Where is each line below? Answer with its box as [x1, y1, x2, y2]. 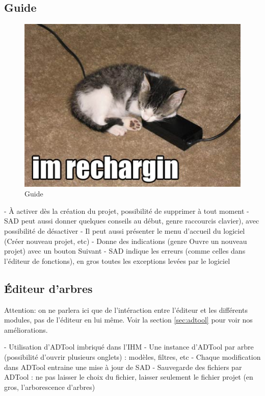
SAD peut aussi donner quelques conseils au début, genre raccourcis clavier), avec [4, 215, 259, 226]
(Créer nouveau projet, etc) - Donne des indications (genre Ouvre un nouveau [4, 235, 247, 246]
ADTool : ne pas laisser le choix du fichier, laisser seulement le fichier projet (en [4, 372, 253, 382]
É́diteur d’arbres [4, 280, 93, 296]
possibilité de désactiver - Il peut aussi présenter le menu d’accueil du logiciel [4, 226, 245, 236]
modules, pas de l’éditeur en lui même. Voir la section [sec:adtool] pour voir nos [4, 314, 253, 325]
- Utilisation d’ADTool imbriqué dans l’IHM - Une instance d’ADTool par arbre [4, 341, 254, 352]
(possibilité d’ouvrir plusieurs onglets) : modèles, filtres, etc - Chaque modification [4, 352, 261, 362]
